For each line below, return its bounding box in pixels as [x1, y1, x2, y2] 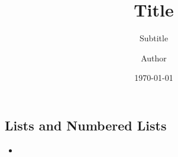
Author [141, 51, 167, 64]
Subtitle [139, 32, 169, 44]
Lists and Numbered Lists [5, 116, 167, 134]
